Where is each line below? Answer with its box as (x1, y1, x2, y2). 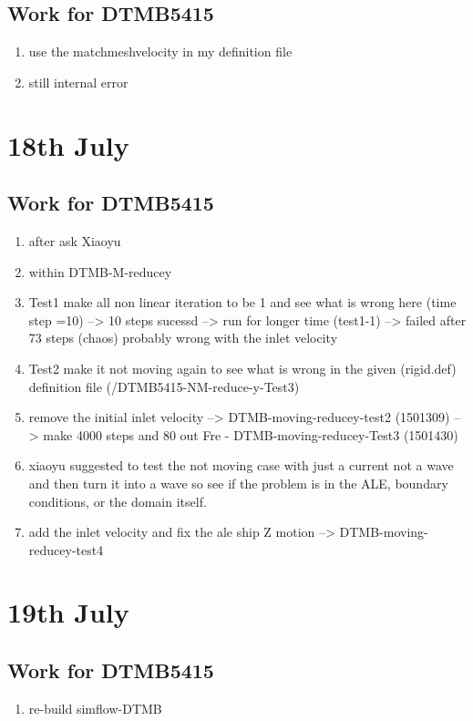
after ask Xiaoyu (28, 231, 121, 250)
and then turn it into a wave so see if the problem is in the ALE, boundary (28, 473, 448, 492)
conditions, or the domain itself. (28, 491, 207, 510)
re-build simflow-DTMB (28, 698, 162, 717)
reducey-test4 (28, 540, 104, 559)
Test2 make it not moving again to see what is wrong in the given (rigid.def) (28, 358, 457, 377)
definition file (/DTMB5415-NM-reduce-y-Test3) (28, 376, 300, 396)
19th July (7, 593, 129, 631)
